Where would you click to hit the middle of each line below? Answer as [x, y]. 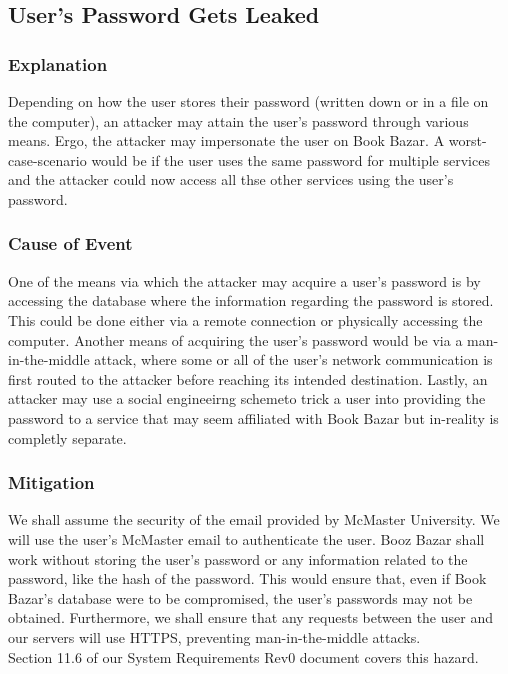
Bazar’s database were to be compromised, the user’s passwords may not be [240, 597]
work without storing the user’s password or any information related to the [238, 558]
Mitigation [51, 482]
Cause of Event [70, 243]
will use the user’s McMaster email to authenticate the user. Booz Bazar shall [246, 538]
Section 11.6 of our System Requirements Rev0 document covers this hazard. [243, 656]
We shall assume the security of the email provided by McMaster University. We [254, 519]
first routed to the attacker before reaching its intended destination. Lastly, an [248, 378]
